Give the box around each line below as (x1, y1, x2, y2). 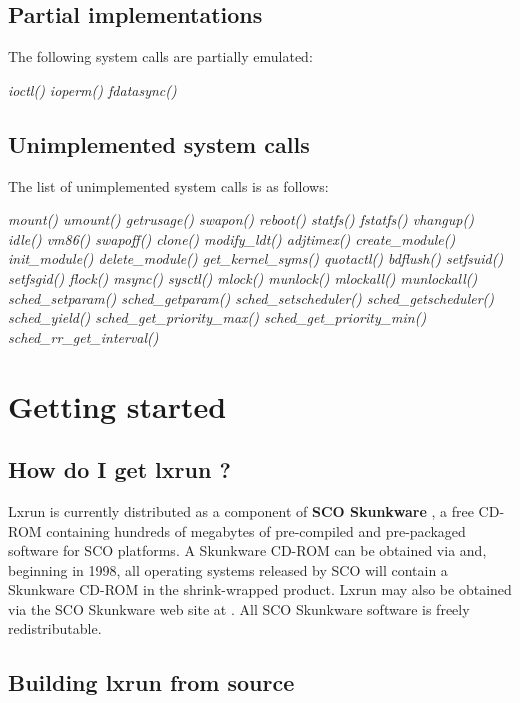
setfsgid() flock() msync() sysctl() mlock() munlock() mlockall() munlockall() (8, 267, 478, 288)
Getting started (8, 385, 227, 426)
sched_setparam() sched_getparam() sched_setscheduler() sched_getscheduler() (8, 287, 495, 308)
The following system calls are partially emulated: (8, 46, 313, 67)
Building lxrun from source (8, 667, 295, 698)
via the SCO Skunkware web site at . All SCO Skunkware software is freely (8, 598, 470, 619)
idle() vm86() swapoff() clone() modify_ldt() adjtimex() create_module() (8, 228, 456, 249)
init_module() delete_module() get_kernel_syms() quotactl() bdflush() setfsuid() (8, 248, 504, 269)
